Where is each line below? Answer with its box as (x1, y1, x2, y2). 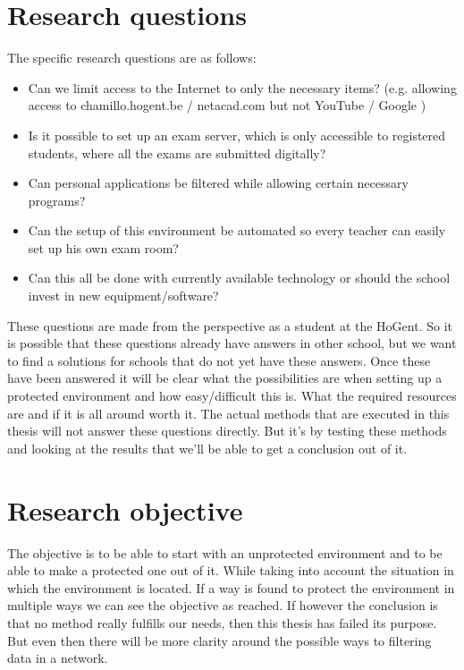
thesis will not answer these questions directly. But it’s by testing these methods (7, 421, 447, 440)
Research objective (7, 491, 243, 528)
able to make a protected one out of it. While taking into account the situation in (7, 561, 454, 580)
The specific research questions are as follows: (7, 48, 257, 67)
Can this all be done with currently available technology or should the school (28, 268, 451, 287)
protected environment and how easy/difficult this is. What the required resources (7, 386, 457, 405)
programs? (28, 191, 86, 209)
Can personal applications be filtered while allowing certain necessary (28, 174, 409, 192)
